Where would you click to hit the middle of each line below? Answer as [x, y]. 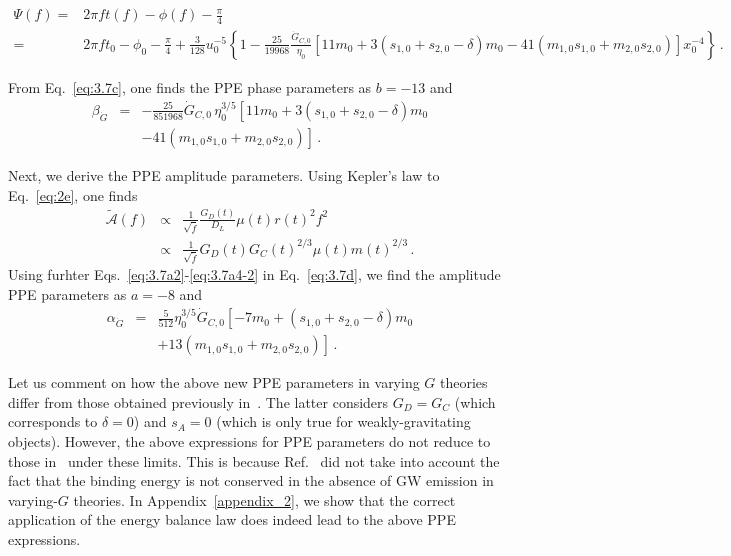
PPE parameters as [67, 294]
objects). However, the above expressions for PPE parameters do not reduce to [249, 440]
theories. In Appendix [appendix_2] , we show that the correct [264, 499]
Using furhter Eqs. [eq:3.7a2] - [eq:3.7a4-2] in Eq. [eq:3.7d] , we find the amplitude [254, 274]
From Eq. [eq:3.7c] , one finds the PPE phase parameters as [190, 86]
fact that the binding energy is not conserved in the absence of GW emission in [251, 480]
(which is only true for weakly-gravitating [343, 421]
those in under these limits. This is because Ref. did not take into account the [254, 460]
